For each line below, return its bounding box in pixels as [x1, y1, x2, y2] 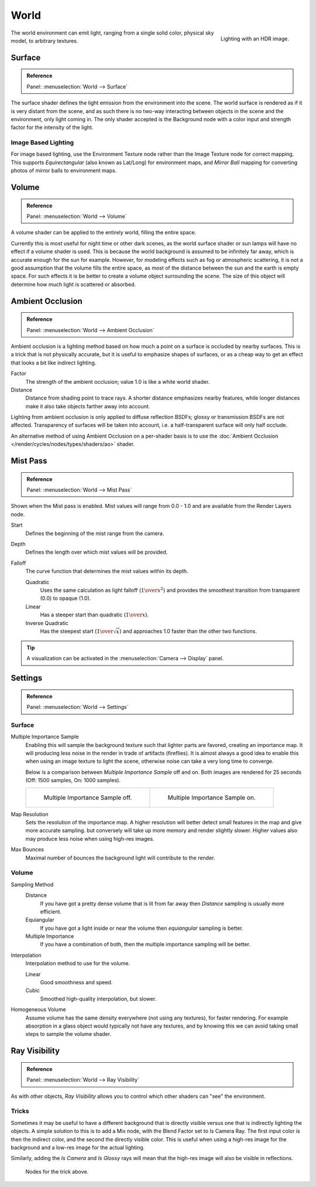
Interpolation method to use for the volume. [25, 960, 130, 967]
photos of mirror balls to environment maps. [11, 167, 117, 174]
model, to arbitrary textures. [11, 37, 78, 44]
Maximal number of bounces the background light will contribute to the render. [25, 854, 215, 861]
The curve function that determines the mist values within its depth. [25, 568, 188, 575]
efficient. [40, 908, 61, 915]
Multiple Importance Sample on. [167, 793, 256, 801]
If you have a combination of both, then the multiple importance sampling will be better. [40, 941, 251, 948]
